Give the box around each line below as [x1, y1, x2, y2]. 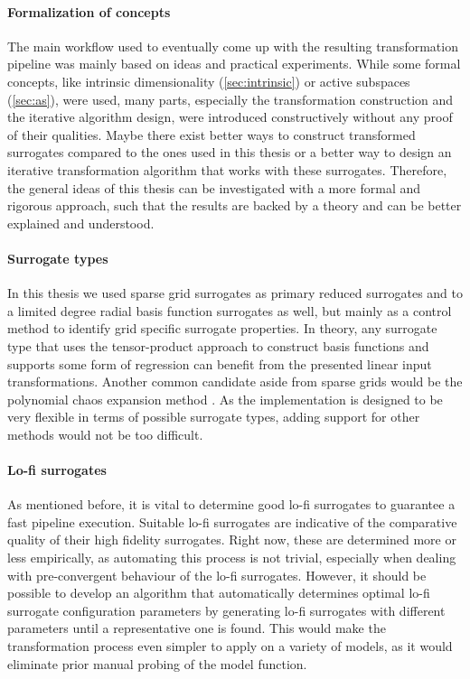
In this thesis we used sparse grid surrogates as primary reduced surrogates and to [7, 284, 463, 302]
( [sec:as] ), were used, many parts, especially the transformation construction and [7, 89, 454, 108]
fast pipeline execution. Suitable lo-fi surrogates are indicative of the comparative [7, 512, 457, 531]
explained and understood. [7, 213, 155, 232]
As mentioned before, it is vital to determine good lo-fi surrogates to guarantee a [7, 495, 456, 514]
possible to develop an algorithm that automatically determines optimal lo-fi [7, 583, 430, 602]
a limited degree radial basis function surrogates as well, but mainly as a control [7, 301, 452, 320]
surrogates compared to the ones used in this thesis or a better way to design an [7, 143, 452, 162]
